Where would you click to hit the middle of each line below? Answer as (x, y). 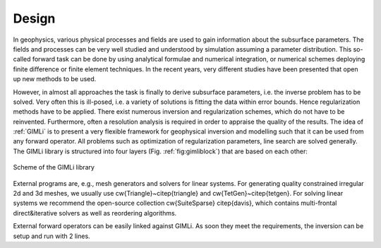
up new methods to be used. (55, 79)
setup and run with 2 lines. (52, 236)
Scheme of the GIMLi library (54, 167)
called (22, 59)
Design (34, 18)
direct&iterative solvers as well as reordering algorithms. (95, 213)
